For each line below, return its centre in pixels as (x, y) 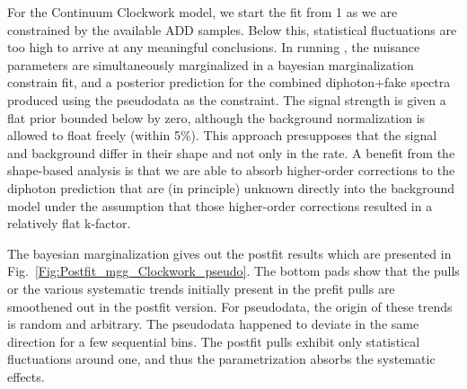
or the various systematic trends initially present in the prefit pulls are (201, 288)
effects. (26, 376)
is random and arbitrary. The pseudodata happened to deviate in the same (213, 324)
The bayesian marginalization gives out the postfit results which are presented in (229, 253)
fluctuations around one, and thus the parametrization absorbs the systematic (221, 359)
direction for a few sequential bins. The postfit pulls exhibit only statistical (214, 341)
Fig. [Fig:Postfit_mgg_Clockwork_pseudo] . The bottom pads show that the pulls (233, 271)
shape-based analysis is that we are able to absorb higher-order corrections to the (231, 170)
